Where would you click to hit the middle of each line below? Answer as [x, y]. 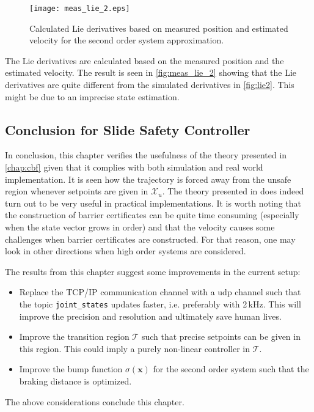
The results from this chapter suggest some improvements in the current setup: [153, 271]
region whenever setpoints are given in [77, 191]
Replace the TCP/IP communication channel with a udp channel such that [160, 292]
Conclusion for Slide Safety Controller [128, 129]
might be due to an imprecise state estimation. [92, 96]
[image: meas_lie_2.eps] [80, 9]
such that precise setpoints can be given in [221, 337]
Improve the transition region [74, 337]
